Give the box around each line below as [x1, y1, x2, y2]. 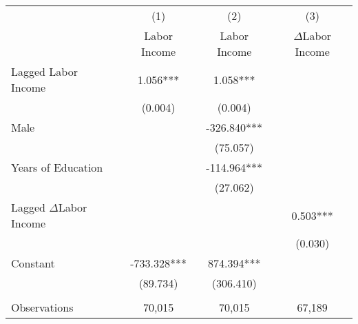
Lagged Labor [11, 63, 78, 79]
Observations [11, 299, 74, 315]
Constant [11, 255, 55, 271]
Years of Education [11, 159, 103, 175]
